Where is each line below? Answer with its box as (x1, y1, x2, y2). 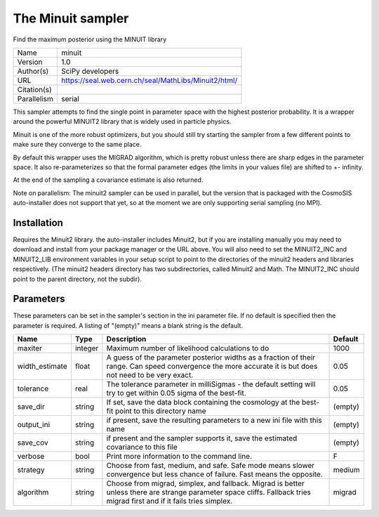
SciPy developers (60, 66, 119, 76)
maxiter (17, 343, 42, 353)
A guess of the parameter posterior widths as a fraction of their (106, 353, 316, 362)
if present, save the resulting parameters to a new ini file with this (106, 415, 322, 425)
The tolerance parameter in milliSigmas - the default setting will (106, 379, 316, 389)
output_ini (17, 420, 51, 430)
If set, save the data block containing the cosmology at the (106, 398, 300, 407)
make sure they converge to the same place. (13, 140, 142, 149)
